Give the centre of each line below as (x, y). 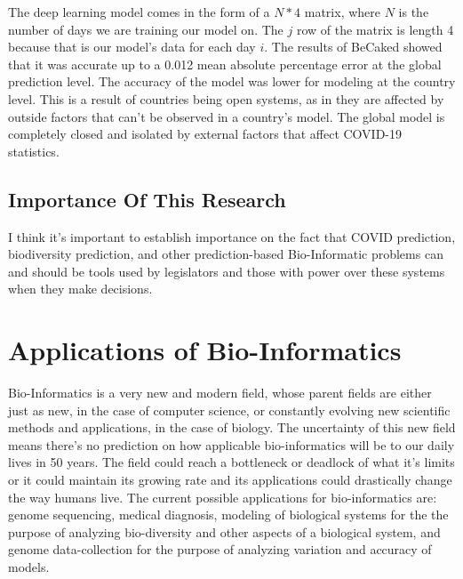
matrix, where (343, 12)
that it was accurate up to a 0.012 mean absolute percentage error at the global (225, 64)
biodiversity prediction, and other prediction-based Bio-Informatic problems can (226, 254)
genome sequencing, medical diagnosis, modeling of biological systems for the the (228, 515)
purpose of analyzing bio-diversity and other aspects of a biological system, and (224, 531)
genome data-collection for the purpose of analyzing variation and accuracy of (220, 549)
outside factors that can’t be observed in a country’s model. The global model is (227, 116)
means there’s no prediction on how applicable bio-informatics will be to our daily (231, 444)
